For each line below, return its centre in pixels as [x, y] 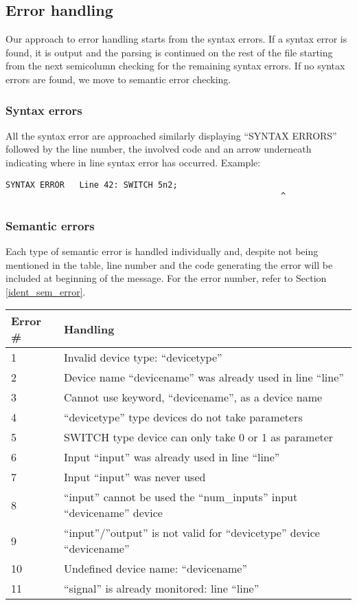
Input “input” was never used [135, 477]
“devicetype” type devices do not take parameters [183, 417]
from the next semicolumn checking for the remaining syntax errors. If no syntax [175, 66]
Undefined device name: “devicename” [156, 569]
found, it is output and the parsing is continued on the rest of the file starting [169, 52]
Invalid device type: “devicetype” [143, 357]
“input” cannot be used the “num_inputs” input [181, 497]
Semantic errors [50, 225]
